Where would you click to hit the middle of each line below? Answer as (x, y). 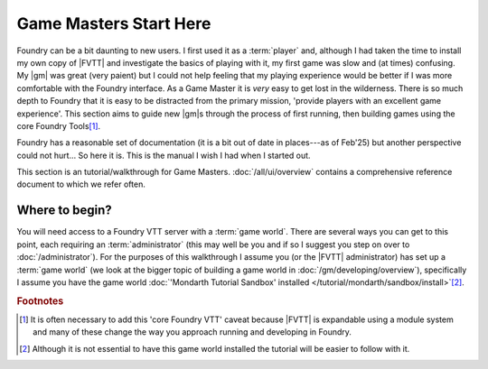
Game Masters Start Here (114, 23)
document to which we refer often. (81, 184)
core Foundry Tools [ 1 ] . (59, 125)
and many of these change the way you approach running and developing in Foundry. (192, 332)
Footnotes (40, 300)
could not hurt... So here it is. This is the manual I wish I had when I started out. (164, 155)
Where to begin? (64, 211)
